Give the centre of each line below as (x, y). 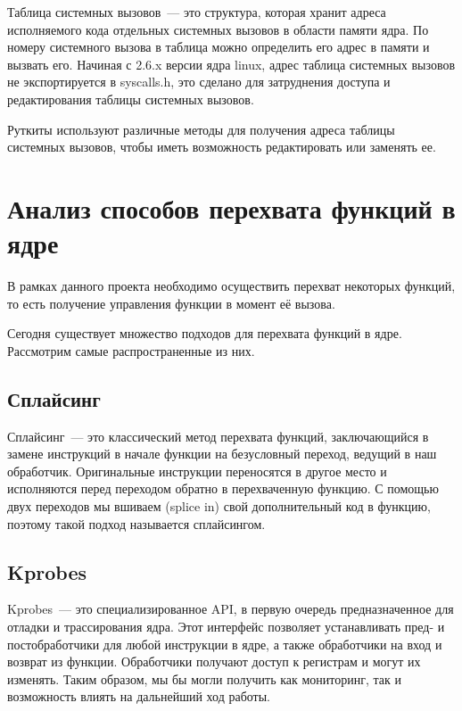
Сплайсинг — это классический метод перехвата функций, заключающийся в (218, 436)
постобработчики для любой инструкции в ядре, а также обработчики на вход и (225, 644)
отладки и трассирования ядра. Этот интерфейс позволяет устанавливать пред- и (226, 626)
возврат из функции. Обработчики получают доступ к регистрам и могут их (214, 661)
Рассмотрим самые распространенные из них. (131, 350)
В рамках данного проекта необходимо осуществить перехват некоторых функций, (231, 286)
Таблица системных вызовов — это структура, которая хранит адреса (197, 12)
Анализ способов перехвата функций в (231, 207)
